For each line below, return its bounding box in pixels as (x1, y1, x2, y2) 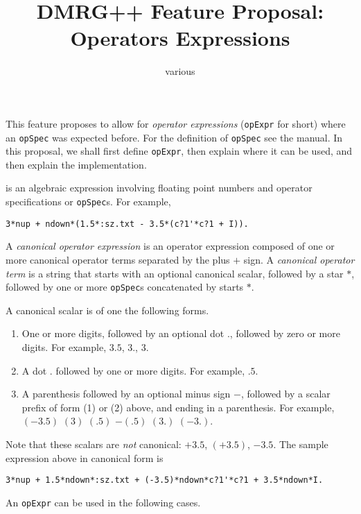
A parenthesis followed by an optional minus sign (21, 386, 231, 401)
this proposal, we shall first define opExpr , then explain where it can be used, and (6, 144, 353, 158)
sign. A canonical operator (243, 252, 355, 266)
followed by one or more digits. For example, (55, 363, 245, 377)
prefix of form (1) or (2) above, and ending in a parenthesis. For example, (21, 400, 335, 414)
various (165, 64, 195, 78)
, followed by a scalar (240, 386, 331, 401)
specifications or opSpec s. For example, (6, 194, 171, 209)
